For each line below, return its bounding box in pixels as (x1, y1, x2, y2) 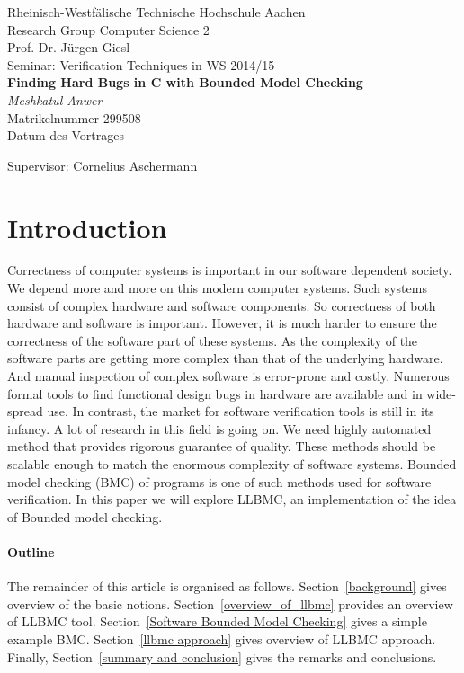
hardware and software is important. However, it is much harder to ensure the (7, 314, 437, 332)
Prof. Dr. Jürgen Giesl (7, 38, 130, 57)
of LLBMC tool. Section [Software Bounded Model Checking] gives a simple (7, 612, 427, 631)
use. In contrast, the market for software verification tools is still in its (47, 402, 434, 421)
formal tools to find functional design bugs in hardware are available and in (7, 384, 423, 403)
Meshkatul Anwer (7, 90, 103, 109)
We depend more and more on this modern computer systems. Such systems (7, 279, 427, 297)
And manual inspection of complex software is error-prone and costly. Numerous (7, 367, 450, 385)
